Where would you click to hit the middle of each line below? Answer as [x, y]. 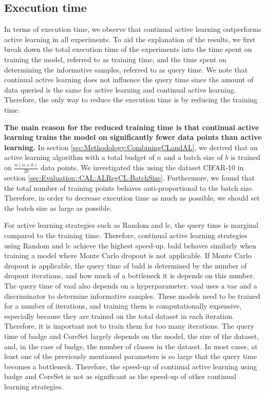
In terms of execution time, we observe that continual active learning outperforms [133, 29]
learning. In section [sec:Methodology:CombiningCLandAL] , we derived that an [131, 147]
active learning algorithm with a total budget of [79, 157]
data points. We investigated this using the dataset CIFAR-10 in [142, 167]
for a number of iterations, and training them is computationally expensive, [123, 306]
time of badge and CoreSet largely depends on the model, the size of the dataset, [132, 336]
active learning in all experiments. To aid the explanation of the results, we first [130, 39]
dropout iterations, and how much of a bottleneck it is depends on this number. [130, 275]
